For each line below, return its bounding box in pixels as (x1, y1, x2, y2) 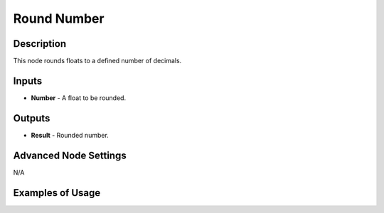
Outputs (13, 112, 50, 124)
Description (13, 38, 67, 50)
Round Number (13, 11, 105, 26)
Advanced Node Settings (13, 149, 127, 161)
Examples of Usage (13, 187, 101, 199)
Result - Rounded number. (31, 131, 110, 139)
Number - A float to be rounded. (31, 93, 127, 102)
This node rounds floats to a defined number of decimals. (13, 57, 182, 65)
